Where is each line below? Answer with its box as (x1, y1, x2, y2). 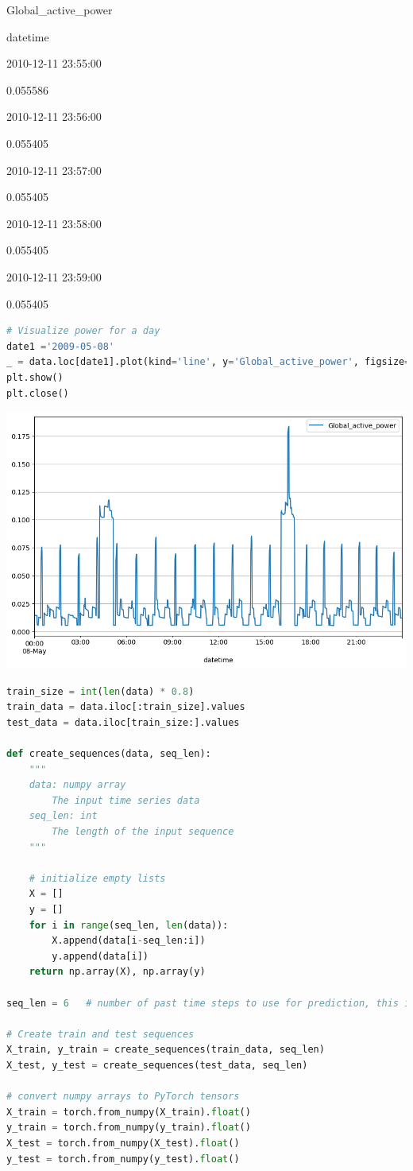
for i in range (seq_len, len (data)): (29, 919, 229, 931)
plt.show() (6, 371, 64, 383)
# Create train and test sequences (6, 1028, 195, 1040)
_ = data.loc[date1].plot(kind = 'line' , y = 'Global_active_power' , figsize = (6, 356, 411, 368)
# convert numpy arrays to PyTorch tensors (6, 1091, 240, 1103)
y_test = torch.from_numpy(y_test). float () (6, 1153, 240, 1165)
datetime (6, 28, 49, 45)
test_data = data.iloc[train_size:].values (6, 716, 240, 728)
